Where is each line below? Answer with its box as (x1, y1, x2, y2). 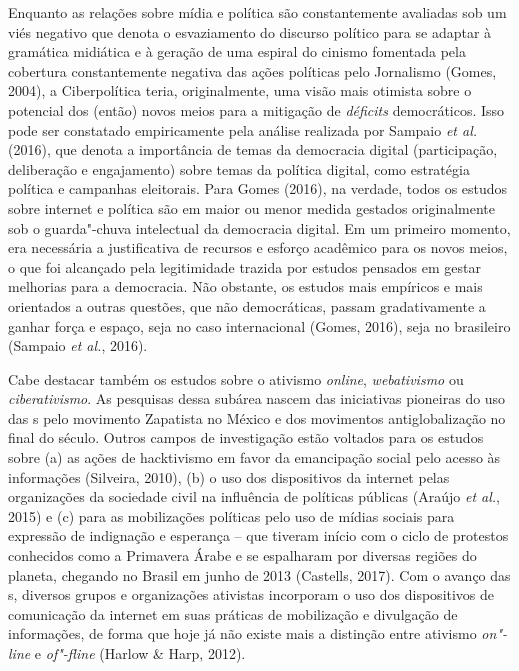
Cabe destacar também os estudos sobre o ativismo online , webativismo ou (8, 368, 464, 389)
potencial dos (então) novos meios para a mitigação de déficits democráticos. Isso (8, 99, 505, 120)
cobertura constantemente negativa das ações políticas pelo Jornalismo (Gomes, (8, 60, 497, 81)
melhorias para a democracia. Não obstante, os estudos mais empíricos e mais (8, 276, 483, 297)
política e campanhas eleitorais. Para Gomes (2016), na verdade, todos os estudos (8, 178, 508, 199)
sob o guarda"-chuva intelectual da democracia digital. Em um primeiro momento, (8, 217, 511, 238)
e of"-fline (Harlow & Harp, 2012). (34, 643, 246, 663)
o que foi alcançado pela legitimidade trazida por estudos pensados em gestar (8, 256, 481, 277)
